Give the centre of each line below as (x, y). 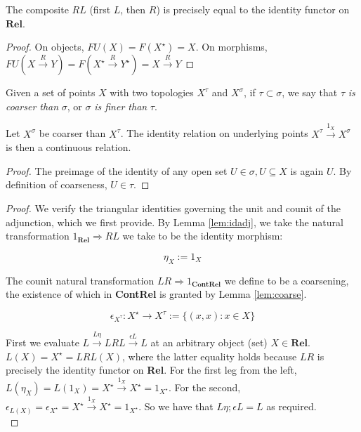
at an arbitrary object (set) (209, 342)
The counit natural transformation (80, 280)
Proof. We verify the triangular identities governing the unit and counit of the (173, 208)
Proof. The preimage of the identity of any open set (117, 170)
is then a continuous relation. (68, 147)
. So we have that (176, 406)
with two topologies (152, 92)
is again (307, 170)
